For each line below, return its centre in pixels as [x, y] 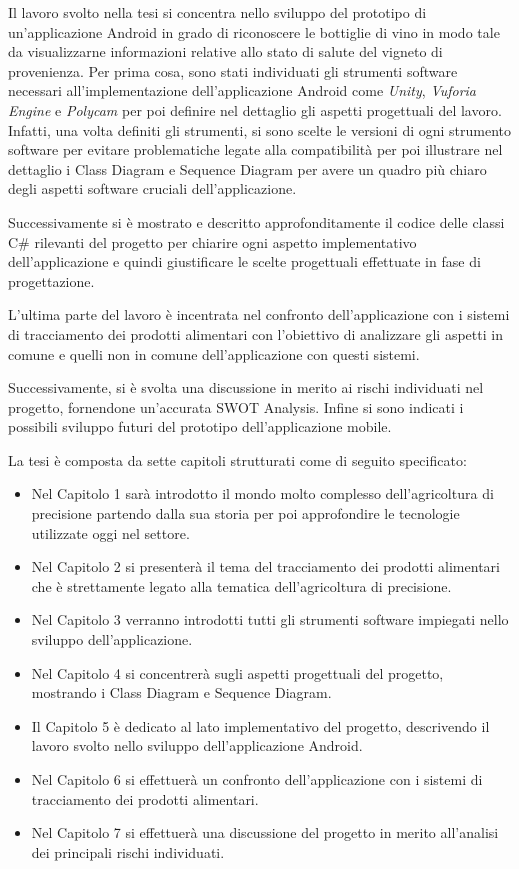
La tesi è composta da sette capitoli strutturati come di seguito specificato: [237, 459]
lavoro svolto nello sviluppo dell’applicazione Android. [197, 745]
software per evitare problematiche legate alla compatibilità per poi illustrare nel [255, 149]
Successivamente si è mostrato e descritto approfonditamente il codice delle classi [256, 221]
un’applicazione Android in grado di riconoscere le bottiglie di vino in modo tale [254, 31]
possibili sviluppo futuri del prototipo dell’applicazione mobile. [200, 426]
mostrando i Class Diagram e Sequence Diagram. [181, 692]
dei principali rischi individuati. [128, 851]
